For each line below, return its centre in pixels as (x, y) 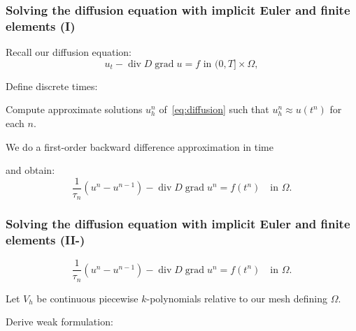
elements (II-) (45, 240)
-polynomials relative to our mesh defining (237, 298)
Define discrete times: (52, 86)
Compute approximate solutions (74, 109)
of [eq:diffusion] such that (214, 109)
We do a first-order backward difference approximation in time (140, 146)
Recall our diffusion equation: (69, 52)
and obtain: (30, 170)
